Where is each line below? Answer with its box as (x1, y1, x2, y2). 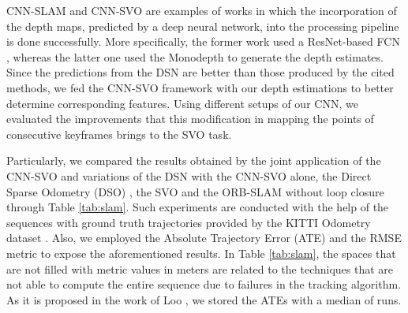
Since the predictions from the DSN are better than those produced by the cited (6, 64, 395, 80)
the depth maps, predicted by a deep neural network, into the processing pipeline (6, 17, 399, 34)
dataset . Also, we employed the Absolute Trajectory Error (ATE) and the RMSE (6, 229, 402, 246)
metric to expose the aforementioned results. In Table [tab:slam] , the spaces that (6, 244, 396, 261)
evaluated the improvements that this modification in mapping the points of (6, 110, 374, 127)
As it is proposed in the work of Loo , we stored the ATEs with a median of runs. (6, 291, 402, 307)
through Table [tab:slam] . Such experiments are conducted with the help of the (6, 199, 389, 215)
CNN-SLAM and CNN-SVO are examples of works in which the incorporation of (6, 2, 397, 18)
